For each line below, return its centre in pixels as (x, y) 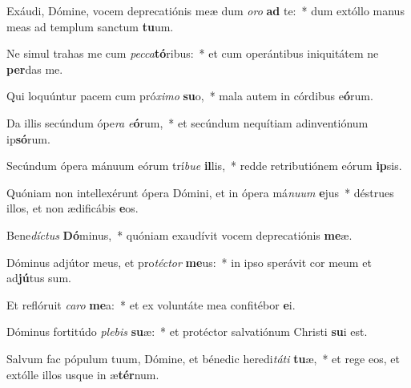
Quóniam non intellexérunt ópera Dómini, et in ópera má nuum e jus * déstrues (200, 192)
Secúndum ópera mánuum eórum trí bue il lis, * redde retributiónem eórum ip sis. (204, 166)
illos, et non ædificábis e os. (73, 208)
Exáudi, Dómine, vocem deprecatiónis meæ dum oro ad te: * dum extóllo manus (205, 10)
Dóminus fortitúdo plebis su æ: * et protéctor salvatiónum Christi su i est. (187, 331)
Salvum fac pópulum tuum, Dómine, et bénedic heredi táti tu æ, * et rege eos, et (203, 358)
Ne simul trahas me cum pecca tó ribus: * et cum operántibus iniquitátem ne (193, 53)
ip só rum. (28, 138)
